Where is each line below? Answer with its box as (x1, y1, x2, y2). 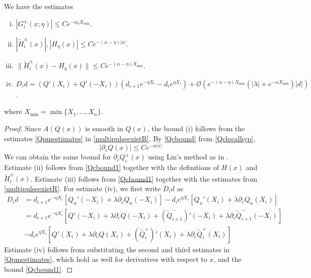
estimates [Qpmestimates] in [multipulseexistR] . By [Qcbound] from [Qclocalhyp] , (4, 133, 256, 143)
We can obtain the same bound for (4, 151, 111, 162)
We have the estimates (4, 1, 73, 11)
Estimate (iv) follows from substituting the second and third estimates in (4, 244, 230, 254)
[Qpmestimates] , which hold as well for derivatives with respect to (4, 254, 207, 264)
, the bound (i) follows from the (147, 123, 245, 133)
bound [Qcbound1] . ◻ (4, 263, 73, 274)
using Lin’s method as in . (148, 151, 228, 162)
